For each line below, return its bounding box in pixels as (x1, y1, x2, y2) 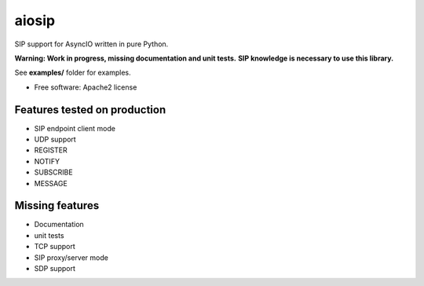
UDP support (34, 134, 76, 145)
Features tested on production (14, 103, 166, 116)
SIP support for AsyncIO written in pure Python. (14, 39, 169, 49)
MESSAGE (34, 178, 68, 188)
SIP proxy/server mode (34, 252, 109, 262)
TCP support (34, 242, 76, 251)
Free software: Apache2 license (34, 82, 137, 92)
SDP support (34, 264, 76, 273)
